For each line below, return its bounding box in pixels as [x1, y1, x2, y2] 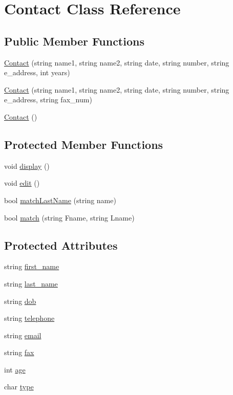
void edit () [4, 178, 40, 188]
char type [4, 381, 34, 392]
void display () [4, 160, 50, 171]
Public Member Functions [4, 33, 144, 49]
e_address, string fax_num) [4, 94, 92, 105]
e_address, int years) [4, 67, 70, 78]
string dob [4, 295, 36, 306]
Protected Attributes [4, 237, 118, 253]
